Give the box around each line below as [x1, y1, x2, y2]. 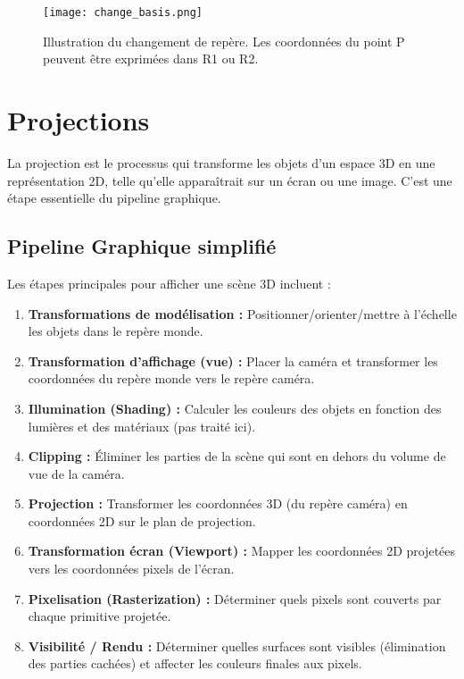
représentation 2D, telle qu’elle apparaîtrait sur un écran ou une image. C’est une [7, 171, 452, 189]
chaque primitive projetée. [28, 607, 171, 625]
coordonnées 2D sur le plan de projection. [28, 511, 256, 530]
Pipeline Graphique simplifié [7, 232, 277, 260]
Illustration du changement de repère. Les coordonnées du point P [43, 31, 405, 50]
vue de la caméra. [28, 464, 125, 482]
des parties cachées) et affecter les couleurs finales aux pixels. [28, 654, 362, 673]
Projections [7, 102, 150, 138]
